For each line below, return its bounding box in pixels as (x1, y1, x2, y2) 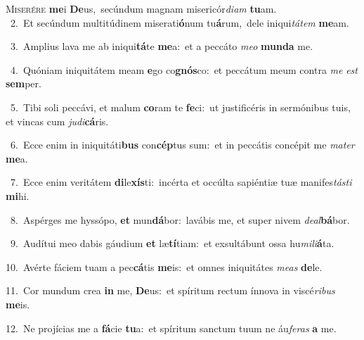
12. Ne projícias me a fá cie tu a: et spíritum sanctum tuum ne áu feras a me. (6, 320, 337, 335)
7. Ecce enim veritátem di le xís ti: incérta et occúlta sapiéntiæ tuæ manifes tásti (10, 175, 352, 189)
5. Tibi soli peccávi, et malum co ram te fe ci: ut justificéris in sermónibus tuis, (10, 99, 351, 114)
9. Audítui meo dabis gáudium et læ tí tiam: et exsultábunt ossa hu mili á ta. (10, 236, 334, 251)
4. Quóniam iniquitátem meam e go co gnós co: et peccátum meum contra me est (10, 62, 358, 77)
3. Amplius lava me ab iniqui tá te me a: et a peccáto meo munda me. (10, 39, 313, 53)
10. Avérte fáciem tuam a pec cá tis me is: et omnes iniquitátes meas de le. (6, 259, 323, 274)
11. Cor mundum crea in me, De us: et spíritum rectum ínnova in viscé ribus (6, 283, 335, 298)
